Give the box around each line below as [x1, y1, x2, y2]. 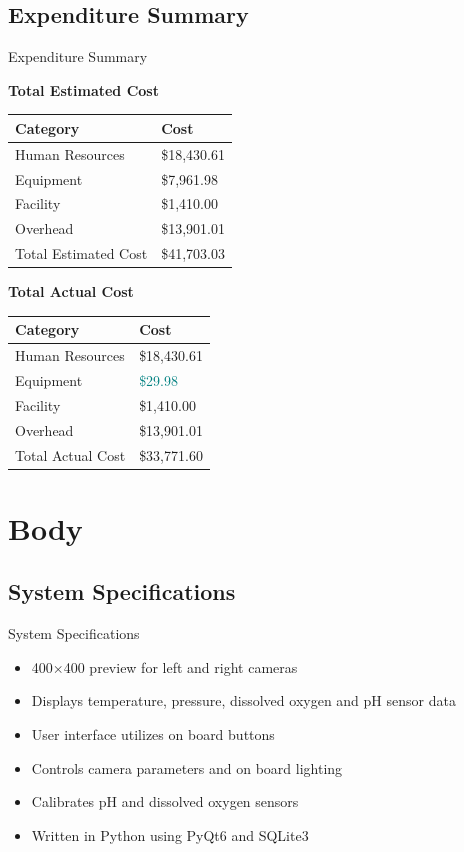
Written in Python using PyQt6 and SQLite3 [31, 824, 309, 845]
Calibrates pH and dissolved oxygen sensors [31, 791, 299, 812]
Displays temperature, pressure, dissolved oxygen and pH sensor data [31, 690, 456, 711]
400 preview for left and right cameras [63, 656, 298, 677]
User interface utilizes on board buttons [31, 723, 275, 744]
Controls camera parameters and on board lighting [31, 757, 343, 778]
